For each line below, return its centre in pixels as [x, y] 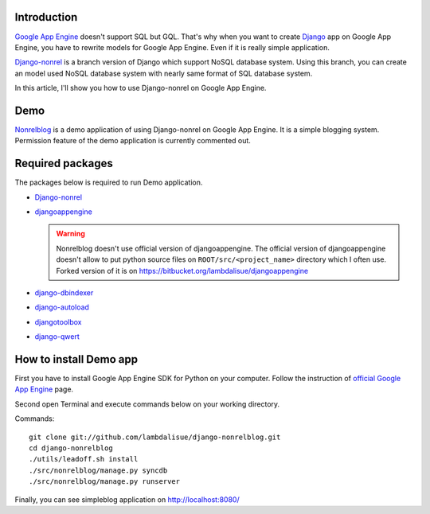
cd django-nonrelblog [71, 448]
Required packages [64, 164]
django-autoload [62, 307]
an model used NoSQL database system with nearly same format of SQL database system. [164, 73]
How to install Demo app [76, 359]
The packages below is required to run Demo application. [109, 182]
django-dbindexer [64, 293]
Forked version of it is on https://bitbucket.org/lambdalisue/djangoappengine [182, 271]
